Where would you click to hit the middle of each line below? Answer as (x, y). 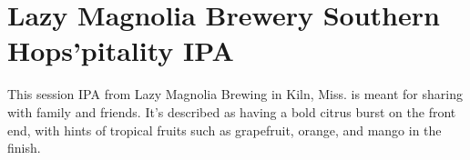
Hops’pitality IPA (121, 50)
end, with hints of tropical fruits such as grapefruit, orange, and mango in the (225, 130)
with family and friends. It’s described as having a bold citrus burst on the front (232, 111)
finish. (24, 148)
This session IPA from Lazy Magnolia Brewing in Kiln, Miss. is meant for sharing (235, 94)
